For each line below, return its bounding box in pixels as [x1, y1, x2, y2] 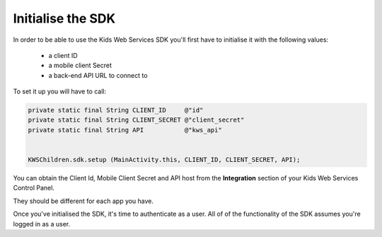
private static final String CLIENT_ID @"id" [28, 106, 204, 115]
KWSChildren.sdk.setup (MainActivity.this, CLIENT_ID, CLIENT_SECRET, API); [28, 156, 301, 164]
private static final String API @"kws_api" [28, 126, 222, 134]
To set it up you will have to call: [13, 87, 107, 96]
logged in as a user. [13, 219, 71, 228]
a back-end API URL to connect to [48, 71, 148, 79]
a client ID [48, 51, 78, 59]
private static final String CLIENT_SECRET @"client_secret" [28, 116, 245, 124]
